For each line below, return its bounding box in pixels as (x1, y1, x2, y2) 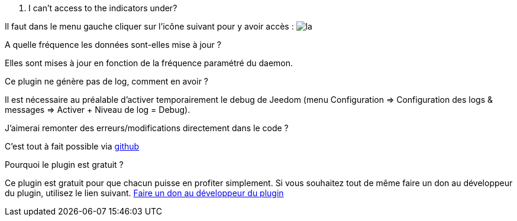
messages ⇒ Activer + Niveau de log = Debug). (5, 105, 190, 115)
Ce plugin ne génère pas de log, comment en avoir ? (5, 76, 208, 86)
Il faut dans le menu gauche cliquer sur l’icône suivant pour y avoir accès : (5, 21, 294, 31)
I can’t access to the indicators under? (28, 3, 177, 13)
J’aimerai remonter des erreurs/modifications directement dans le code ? (5, 123, 289, 133)
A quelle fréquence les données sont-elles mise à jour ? (5, 40, 221, 50)
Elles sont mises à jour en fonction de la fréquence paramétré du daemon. (5, 58, 293, 68)
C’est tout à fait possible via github (5, 141, 140, 151)
